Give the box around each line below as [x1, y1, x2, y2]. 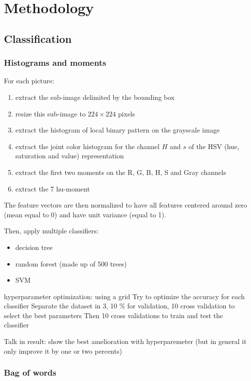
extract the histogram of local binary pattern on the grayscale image [15, 125, 220, 135]
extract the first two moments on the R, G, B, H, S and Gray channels [15, 167, 226, 177]
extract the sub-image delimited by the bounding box [15, 92, 175, 102]
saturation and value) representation [15, 151, 124, 161]
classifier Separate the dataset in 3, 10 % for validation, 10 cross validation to [4, 301, 235, 311]
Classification [4, 31, 72, 46]
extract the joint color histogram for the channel [15, 141, 160, 151]
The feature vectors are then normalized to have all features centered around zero [4, 200, 247, 210]
